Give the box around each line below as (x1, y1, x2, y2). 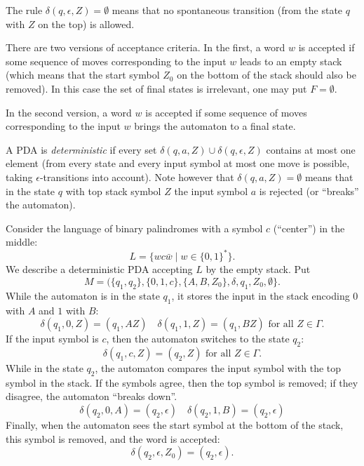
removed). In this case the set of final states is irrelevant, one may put (6, 81, 307, 95)
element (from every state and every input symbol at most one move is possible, (6, 156, 350, 171)
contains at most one (266, 142, 356, 157)
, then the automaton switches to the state (106, 331, 290, 346)
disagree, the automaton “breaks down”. (6, 389, 177, 404)
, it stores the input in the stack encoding (171, 288, 350, 302)
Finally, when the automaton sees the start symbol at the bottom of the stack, (6, 417, 344, 432)
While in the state (6, 360, 83, 375)
